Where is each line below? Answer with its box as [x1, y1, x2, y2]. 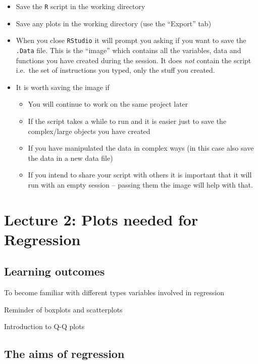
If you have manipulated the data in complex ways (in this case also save [28, 143, 254, 153]
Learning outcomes [4, 263, 105, 279]
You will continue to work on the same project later [28, 99, 188, 109]
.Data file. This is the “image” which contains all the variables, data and [16, 44, 241, 55]
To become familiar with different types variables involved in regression [4, 287, 225, 298]
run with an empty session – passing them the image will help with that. [28, 179, 253, 190]
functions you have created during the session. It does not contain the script [16, 55, 251, 65]
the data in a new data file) [28, 152, 113, 163]
